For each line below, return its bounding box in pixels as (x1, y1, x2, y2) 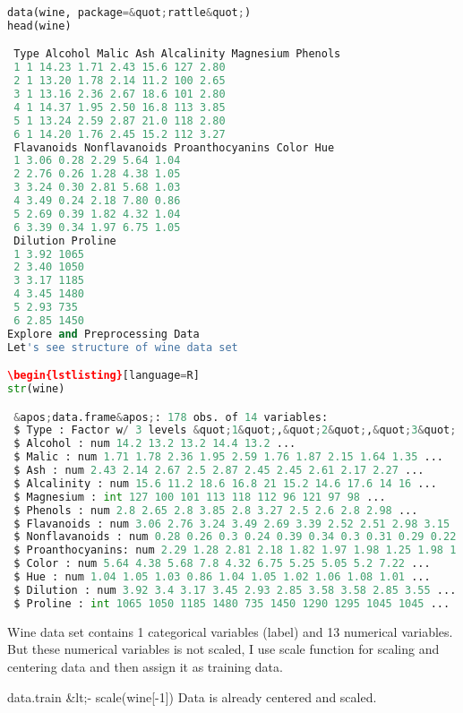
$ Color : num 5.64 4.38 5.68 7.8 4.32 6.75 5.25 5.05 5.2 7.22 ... (13, 557, 431, 571)
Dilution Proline (13, 234, 116, 247)
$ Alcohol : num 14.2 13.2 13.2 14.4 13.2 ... (13, 437, 296, 451)
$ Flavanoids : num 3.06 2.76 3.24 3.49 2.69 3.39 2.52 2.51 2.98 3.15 (13, 517, 450, 530)
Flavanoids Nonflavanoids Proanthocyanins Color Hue (13, 141, 335, 154)
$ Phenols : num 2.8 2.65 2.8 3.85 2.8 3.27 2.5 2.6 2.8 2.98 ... (13, 503, 418, 517)
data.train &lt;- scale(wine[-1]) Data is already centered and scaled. (7, 687, 377, 706)
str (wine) (7, 382, 65, 396)
